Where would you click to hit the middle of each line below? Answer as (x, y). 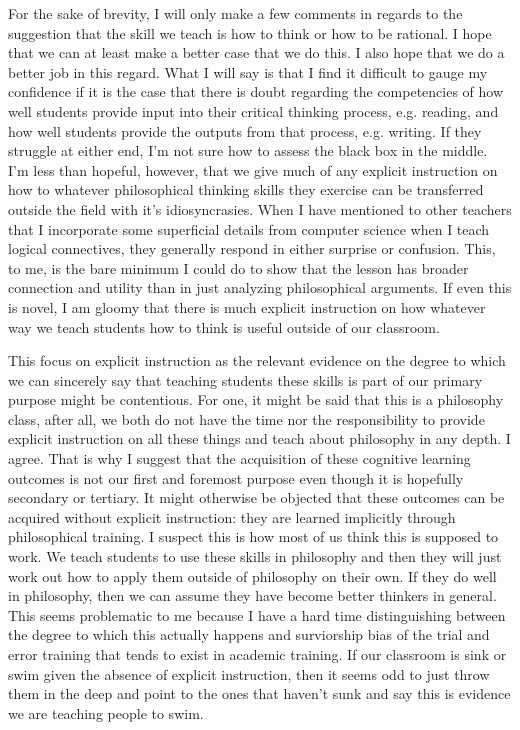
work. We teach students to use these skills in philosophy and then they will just (255, 556)
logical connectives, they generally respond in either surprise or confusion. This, (252, 248)
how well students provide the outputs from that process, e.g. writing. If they (245, 130)
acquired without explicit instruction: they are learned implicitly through (232, 516)
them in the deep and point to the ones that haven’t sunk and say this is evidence (259, 693)
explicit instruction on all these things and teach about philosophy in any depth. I (259, 438)
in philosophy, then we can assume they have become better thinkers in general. (252, 595)
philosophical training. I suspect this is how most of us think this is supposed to (253, 536)
